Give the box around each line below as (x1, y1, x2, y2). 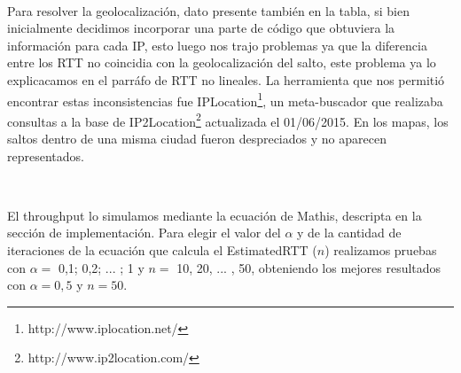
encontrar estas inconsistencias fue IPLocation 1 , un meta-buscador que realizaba (7, 89, 443, 110)
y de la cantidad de (297, 223, 402, 242)
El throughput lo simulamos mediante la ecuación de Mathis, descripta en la (7, 206, 422, 224)
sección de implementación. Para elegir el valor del (7, 223, 281, 242)
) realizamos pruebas (324, 241, 437, 260)
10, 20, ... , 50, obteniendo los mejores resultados (176, 258, 441, 276)
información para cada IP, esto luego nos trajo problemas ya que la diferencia (7, 35, 427, 54)
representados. (7, 146, 84, 165)
